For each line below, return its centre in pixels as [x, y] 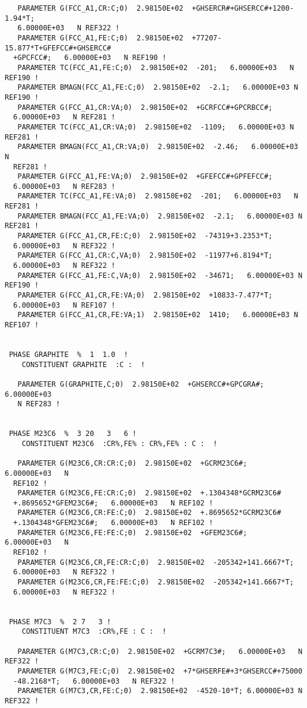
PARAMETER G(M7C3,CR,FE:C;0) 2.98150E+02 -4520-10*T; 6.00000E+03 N [160, 691]
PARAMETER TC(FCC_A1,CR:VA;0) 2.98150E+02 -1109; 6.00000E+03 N [156, 127]
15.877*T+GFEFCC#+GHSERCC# [58, 48]
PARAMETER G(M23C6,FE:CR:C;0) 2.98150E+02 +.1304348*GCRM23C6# [149, 493]
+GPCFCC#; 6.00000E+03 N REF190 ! [90, 58]
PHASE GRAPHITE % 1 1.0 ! [69, 354]
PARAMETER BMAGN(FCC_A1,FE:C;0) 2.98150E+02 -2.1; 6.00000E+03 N [158, 88]
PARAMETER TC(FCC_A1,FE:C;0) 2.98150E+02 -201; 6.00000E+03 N [156, 67]
